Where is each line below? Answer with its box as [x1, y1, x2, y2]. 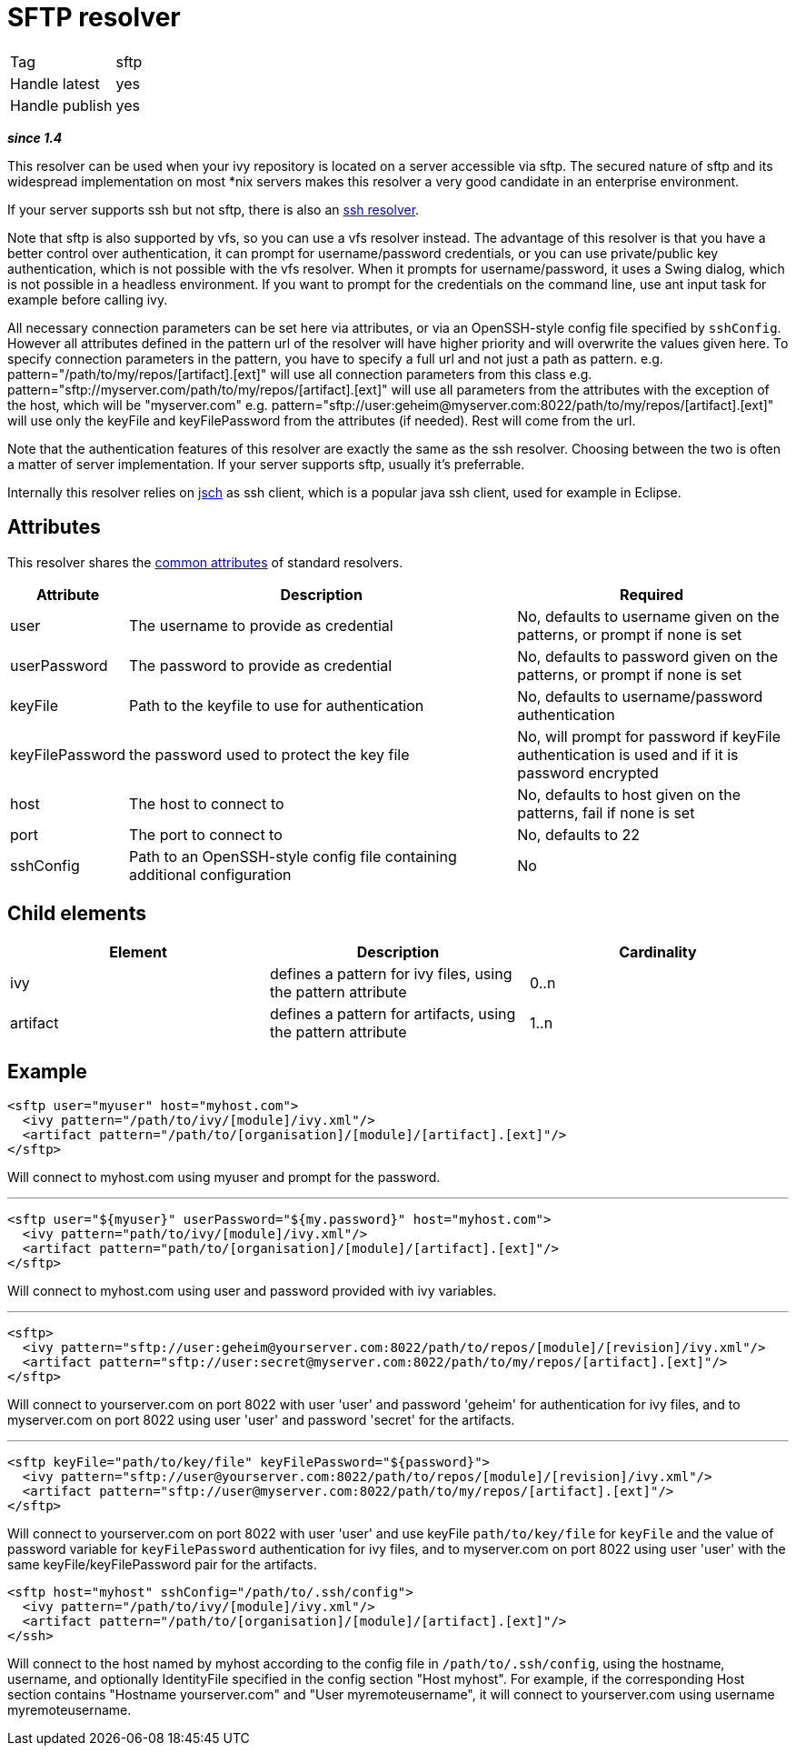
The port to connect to [129, 825, 283, 844]
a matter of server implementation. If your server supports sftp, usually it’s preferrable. [7, 456, 525, 472]
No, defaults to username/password [517, 686, 763, 706]
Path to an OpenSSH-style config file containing [129, 846, 457, 866]
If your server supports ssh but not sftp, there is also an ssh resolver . [7, 201, 420, 217]
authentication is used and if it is [517, 745, 739, 764]
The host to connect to [129, 794, 284, 813]
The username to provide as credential [129, 616, 393, 635]
